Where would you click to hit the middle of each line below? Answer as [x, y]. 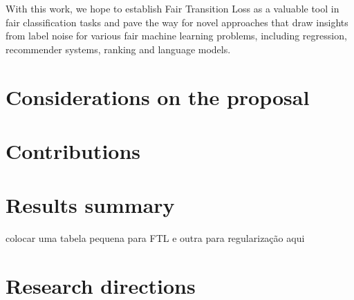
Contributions [73, 150]
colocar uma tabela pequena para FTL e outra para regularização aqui [155, 238]
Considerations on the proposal [158, 96]
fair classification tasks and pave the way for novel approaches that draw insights [177, 22]
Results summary [90, 205]
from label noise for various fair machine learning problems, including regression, [176, 36]
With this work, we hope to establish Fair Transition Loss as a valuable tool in [173, 8]
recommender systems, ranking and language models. [118, 49]
